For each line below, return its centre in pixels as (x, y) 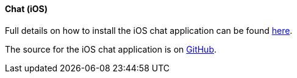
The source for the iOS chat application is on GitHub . (111, 49)
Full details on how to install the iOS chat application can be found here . (149, 30)
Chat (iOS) (26, 9)
